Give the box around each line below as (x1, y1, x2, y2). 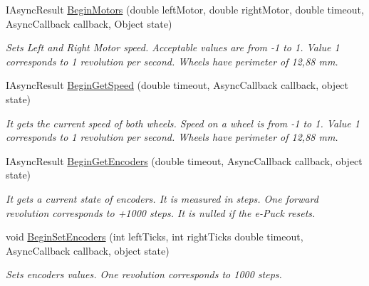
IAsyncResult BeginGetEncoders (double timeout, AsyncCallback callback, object (6, 153, 363, 168)
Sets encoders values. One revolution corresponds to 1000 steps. (6, 267, 282, 282)
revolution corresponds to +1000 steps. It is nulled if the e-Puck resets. (6, 205, 316, 220)
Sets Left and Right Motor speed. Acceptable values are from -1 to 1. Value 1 (6, 40, 340, 55)
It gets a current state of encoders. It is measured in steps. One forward (6, 191, 318, 206)
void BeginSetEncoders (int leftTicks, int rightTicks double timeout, (6, 229, 303, 244)
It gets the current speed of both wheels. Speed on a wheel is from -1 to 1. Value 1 (6, 115, 360, 130)
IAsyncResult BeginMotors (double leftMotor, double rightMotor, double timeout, (6, 2, 364, 16)
